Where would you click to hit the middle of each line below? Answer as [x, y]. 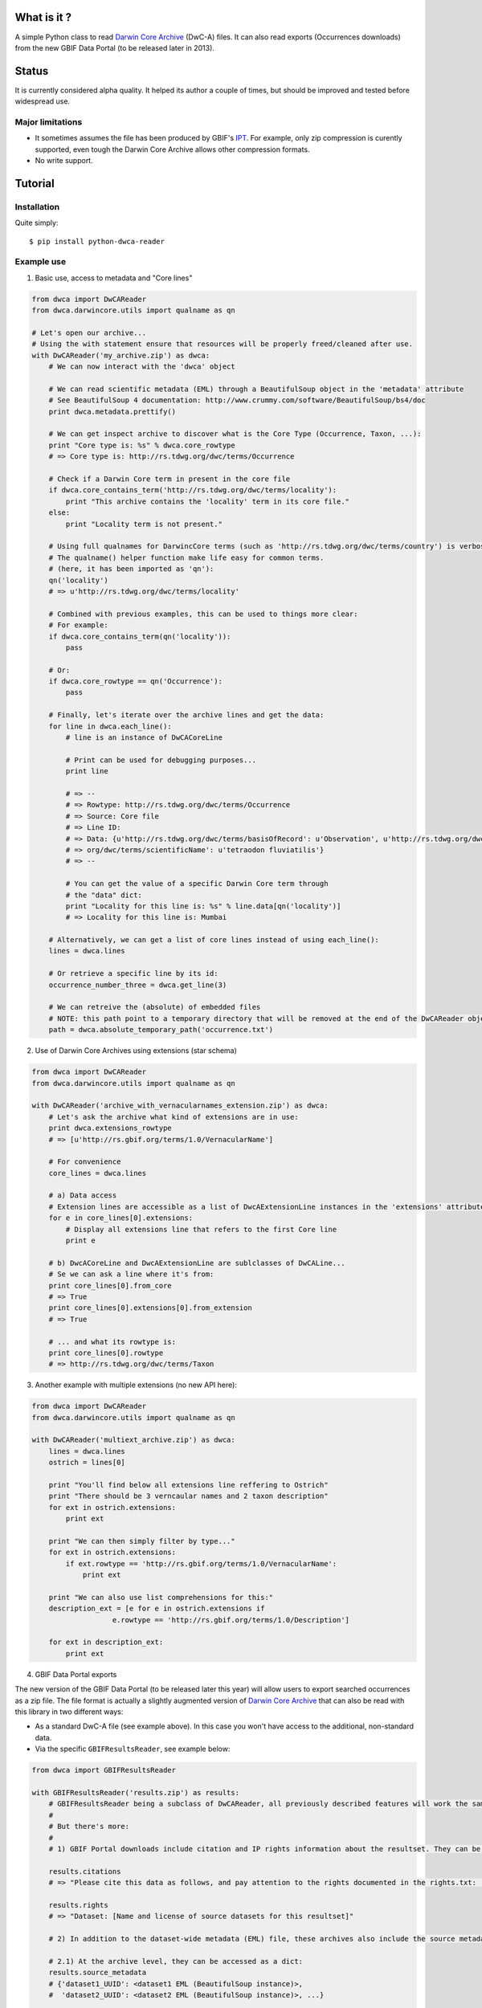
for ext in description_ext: [106, 1642]
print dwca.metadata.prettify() [112, 411]
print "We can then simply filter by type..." [142, 1541]
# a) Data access [83, 1196]
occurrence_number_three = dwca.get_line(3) [138, 985]
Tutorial [35, 184]
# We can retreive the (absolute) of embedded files [155, 1007]
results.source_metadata [98, 1973]
